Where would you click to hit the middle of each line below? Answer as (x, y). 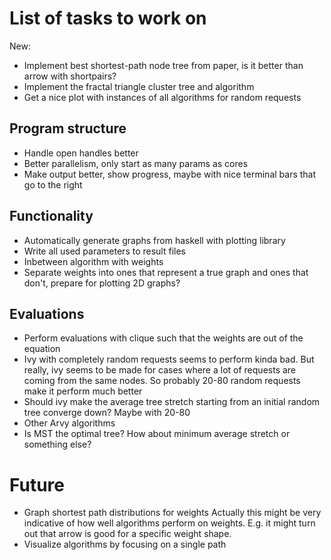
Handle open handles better (81, 153)
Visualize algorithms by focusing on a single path (125, 544)
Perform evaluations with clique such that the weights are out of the (163, 338)
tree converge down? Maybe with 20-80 (107, 413)
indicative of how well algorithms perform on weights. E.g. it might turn (169, 523)
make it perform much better (83, 391)
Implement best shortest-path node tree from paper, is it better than (163, 65)
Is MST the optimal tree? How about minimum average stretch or (157, 434)
